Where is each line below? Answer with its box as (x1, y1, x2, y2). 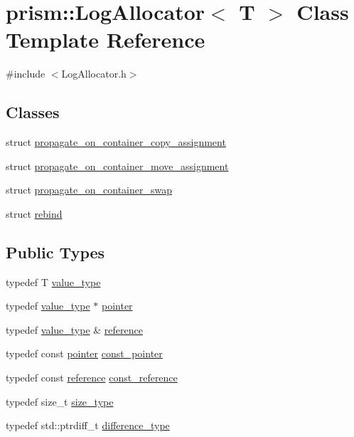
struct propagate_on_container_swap (6, 182, 173, 197)
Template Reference (6, 25, 205, 54)
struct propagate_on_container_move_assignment (6, 158, 229, 173)
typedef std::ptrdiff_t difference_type (6, 418, 170, 433)
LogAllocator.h (61, 66, 127, 81)
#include (6, 66, 45, 81)
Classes (6, 101, 60, 123)
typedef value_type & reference (6, 322, 143, 337)
